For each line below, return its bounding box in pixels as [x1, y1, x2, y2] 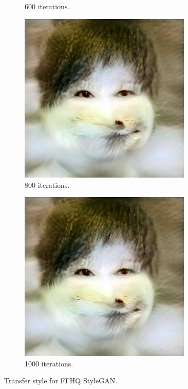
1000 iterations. [25, 358, 73, 368]
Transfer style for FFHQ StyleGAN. [4, 375, 118, 386]
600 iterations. [25, 1, 70, 11]
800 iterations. [25, 179, 70, 190]
